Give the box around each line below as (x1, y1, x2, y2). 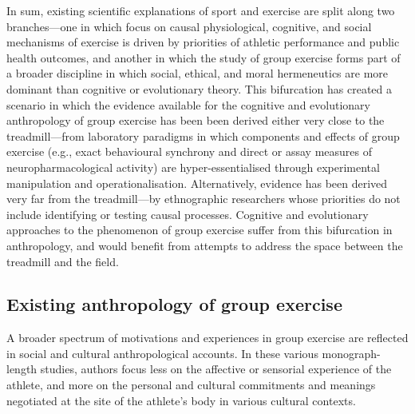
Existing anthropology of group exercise (6, 292, 342, 316)
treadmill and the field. (6, 253, 119, 269)
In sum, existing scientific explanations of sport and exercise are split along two (6, 2, 395, 18)
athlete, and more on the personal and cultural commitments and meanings (6, 376, 376, 393)
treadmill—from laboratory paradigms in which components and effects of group (6, 127, 400, 144)
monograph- (322, 344, 381, 361)
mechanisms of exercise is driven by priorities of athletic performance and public (6, 34, 400, 50)
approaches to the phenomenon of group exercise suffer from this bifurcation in (6, 221, 393, 238)
